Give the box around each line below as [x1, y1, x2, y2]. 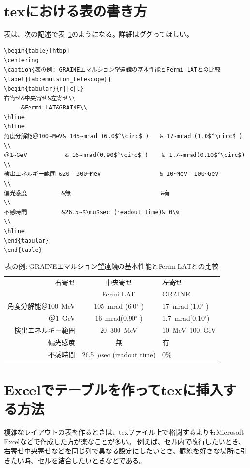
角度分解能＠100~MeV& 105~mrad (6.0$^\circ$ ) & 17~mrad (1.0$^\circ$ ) [4, 133, 243, 140]
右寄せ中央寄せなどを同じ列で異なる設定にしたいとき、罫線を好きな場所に [4, 446, 241, 456]
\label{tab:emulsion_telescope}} [4, 76, 111, 83]
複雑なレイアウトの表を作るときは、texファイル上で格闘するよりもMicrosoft [4, 427, 244, 437]
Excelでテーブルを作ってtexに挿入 [4, 379, 223, 399]
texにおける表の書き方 [4, 1, 147, 21]
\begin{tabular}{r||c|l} [4, 85, 84, 93]
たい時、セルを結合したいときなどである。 [10, 455, 146, 465]
